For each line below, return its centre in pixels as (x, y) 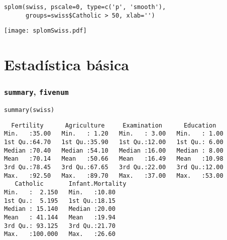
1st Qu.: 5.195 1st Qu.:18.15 (60, 201)
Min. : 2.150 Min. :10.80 (60, 193)
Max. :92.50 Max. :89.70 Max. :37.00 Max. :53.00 (114, 175)
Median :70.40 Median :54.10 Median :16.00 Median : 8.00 (114, 150)
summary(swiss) (29, 110)
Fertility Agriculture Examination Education (114, 125)
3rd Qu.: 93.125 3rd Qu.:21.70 (60, 226)
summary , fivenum (36, 92)
